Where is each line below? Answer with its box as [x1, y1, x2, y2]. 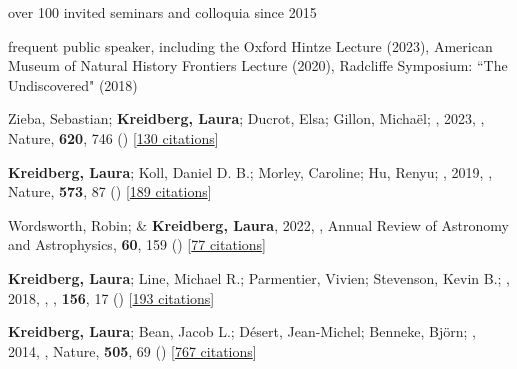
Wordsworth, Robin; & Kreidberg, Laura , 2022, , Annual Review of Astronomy [8, 214, 509, 235]
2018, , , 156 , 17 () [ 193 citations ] [8, 287, 215, 308]
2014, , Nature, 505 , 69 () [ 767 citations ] [8, 340, 257, 361]
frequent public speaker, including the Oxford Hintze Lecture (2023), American [8, 35, 493, 56]
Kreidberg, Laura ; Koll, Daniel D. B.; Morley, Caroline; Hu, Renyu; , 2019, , [8, 161, 493, 182]
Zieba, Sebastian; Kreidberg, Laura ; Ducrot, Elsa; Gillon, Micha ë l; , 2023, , [8, 108, 485, 129]
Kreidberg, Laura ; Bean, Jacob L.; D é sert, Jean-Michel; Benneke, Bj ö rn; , [8, 321, 476, 342]
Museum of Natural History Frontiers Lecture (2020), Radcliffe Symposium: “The [8, 55, 508, 76]
